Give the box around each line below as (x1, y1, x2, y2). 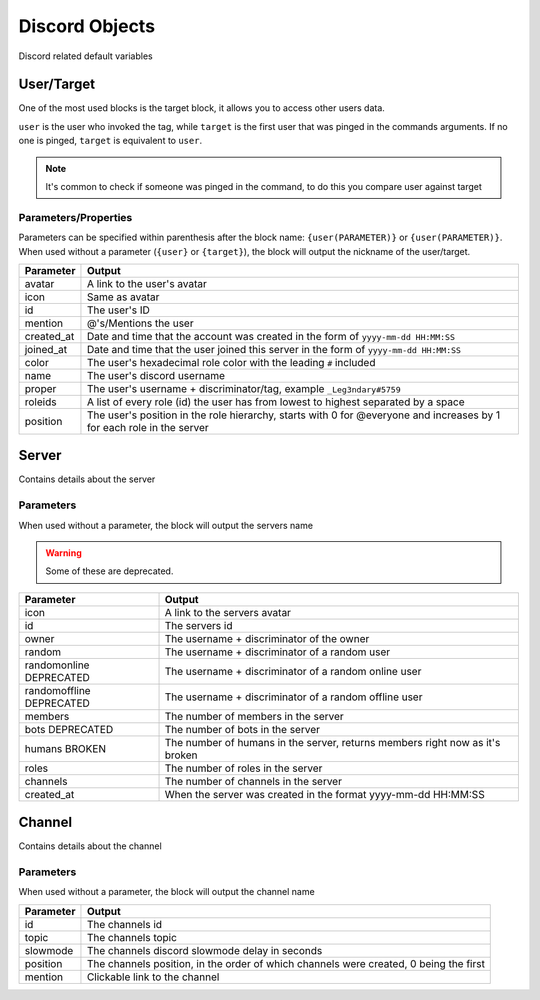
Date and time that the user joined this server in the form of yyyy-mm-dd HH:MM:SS (86, 342, 462, 356)
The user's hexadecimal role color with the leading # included (86, 355, 376, 369)
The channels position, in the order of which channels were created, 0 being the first (86, 956, 485, 970)
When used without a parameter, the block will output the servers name (18, 519, 314, 531)
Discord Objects (18, 15, 155, 37)
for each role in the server (86, 420, 209, 434)
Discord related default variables (18, 50, 154, 62)
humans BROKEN (24, 741, 107, 755)
